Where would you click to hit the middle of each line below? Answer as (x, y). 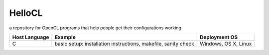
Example (65, 37)
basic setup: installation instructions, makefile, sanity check (124, 44)
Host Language (31, 37)
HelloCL (26, 13)
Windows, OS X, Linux (226, 44)
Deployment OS (219, 37)
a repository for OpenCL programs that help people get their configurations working (95, 28)
